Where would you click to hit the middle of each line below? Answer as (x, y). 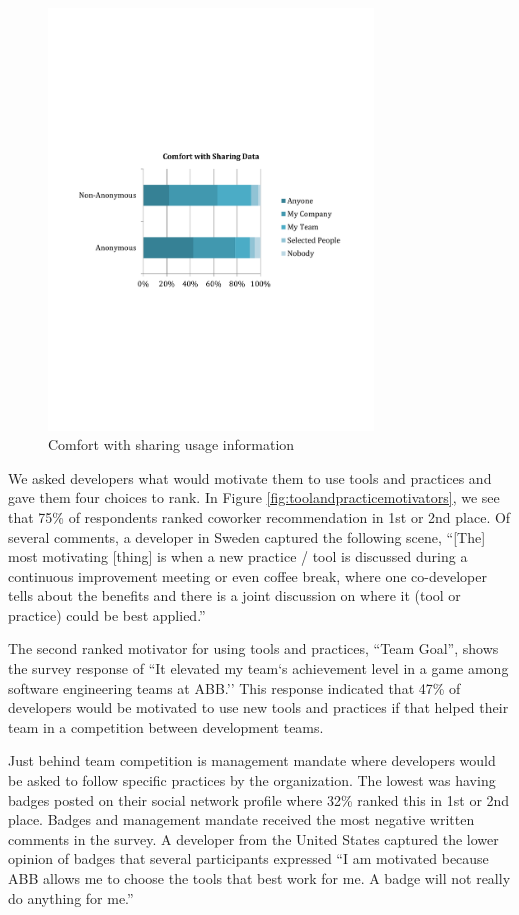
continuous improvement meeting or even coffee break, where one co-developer (247, 575)
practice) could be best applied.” (107, 614)
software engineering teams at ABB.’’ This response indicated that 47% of (234, 687)
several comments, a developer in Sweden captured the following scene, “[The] (247, 536)
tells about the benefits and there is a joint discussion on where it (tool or (234, 595)
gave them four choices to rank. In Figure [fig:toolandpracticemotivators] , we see (254, 497)
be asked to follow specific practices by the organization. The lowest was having (252, 780)
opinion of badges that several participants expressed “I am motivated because (248, 858)
